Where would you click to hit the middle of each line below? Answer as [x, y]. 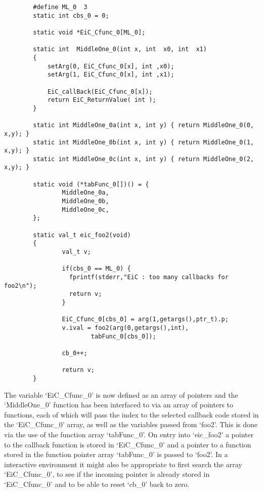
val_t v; [76, 252]
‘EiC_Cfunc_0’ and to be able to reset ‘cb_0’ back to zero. [97, 484]
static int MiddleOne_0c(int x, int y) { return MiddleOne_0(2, [143, 159]
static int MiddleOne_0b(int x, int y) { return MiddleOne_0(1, [143, 142]
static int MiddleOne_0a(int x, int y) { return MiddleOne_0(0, [143, 125]
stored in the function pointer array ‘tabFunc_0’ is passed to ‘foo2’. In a [116, 454]
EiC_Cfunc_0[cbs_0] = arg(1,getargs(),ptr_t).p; [145, 319]
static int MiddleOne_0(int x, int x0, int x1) [120, 49]
